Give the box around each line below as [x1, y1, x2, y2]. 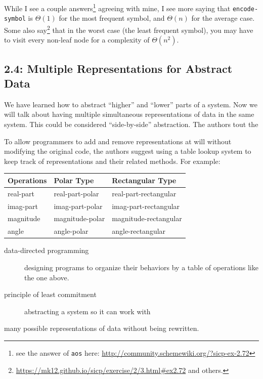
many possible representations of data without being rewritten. [4, 323, 199, 333]
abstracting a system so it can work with [24, 306, 151, 316]
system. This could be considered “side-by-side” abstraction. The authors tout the [4, 119, 258, 129]
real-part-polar [54, 188, 99, 198]
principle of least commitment [4, 289, 97, 300]
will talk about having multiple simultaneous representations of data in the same [4, 109, 254, 119]
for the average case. [191, 13, 255, 23]
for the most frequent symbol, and [59, 13, 165, 23]
